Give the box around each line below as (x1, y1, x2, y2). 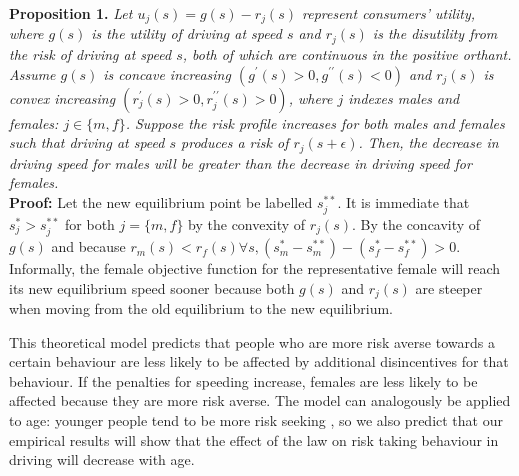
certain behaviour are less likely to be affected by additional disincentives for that (9, 351, 509, 372)
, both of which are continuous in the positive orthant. (182, 43, 512, 64)
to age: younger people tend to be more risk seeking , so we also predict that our (9, 410, 503, 431)
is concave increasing (103, 63, 231, 84)
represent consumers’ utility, (302, 3, 476, 23)
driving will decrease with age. (9, 449, 195, 470)
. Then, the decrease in (358, 132, 499, 153)
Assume (9, 63, 56, 84)
